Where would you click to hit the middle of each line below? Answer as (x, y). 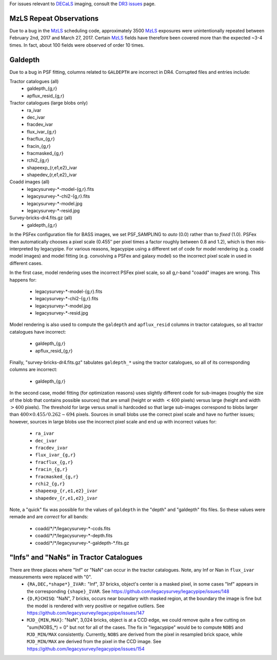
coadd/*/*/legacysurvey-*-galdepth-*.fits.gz (82, 543)
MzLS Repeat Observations (54, 18)
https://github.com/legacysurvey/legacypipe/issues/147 (86, 613)
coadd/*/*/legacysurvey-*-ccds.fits (73, 528)
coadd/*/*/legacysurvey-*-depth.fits (74, 536)
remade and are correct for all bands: (49, 517)
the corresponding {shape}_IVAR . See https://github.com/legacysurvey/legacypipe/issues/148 (128, 591)
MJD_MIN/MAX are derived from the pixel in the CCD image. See (94, 642)
